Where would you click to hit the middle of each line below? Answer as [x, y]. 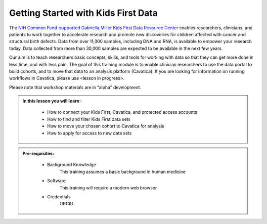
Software [57, 181]
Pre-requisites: [38, 154]
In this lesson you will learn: [52, 101]
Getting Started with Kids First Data [83, 13]
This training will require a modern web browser [108, 187]
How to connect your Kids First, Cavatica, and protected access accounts [122, 112]
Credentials [59, 197]
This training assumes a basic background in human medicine [123, 172]
